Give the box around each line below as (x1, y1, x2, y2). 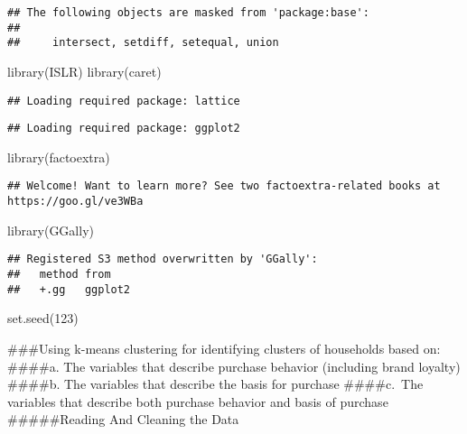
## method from (7, 268, 111, 282)
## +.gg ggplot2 (7, 282, 131, 296)
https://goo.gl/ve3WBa (7, 195, 144, 208)
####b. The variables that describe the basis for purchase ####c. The (7, 374, 424, 393)
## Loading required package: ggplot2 (7, 122, 240, 135)
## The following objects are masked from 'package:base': (7, 6, 369, 19)
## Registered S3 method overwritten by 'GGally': (7, 253, 318, 266)
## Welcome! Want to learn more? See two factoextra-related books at (7, 180, 441, 193)
